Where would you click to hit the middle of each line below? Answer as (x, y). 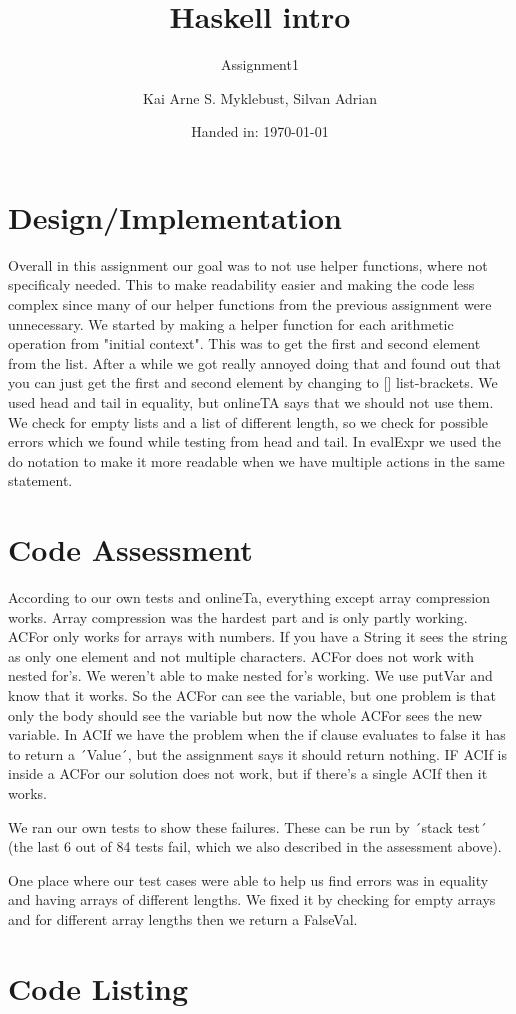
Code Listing (98, 987)
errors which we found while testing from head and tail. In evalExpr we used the (254, 441)
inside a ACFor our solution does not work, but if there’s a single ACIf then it (248, 773)
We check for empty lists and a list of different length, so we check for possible (248, 421)
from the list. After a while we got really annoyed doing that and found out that (254, 362)
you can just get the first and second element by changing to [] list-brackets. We (253, 382)
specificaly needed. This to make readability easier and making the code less (241, 284)
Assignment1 (260, 64)
